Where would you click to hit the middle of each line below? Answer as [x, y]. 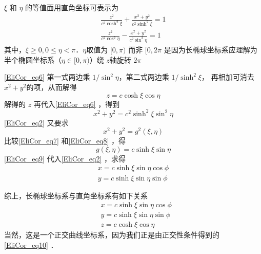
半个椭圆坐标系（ [33, 59]
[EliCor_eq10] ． [31, 244]
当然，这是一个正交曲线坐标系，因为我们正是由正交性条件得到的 [112, 235]
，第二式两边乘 [144, 77]
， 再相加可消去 [228, 77]
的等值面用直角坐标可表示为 [72, 7]
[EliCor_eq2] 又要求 [36, 122]
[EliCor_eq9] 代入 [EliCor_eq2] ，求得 [65, 158]
